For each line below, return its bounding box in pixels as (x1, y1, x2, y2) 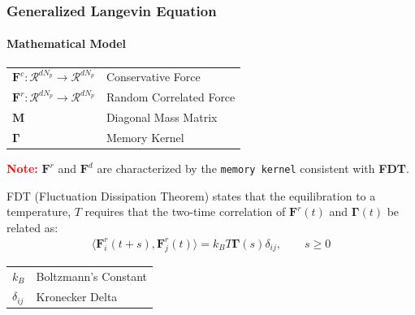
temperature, (6, 203, 71, 220)
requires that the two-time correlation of (84, 203, 286, 220)
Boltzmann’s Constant (36, 267, 147, 284)
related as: (6, 218, 58, 235)
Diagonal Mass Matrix (106, 109, 218, 126)
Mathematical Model (6, 35, 127, 52)
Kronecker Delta (36, 287, 118, 304)
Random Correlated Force (106, 88, 236, 106)
